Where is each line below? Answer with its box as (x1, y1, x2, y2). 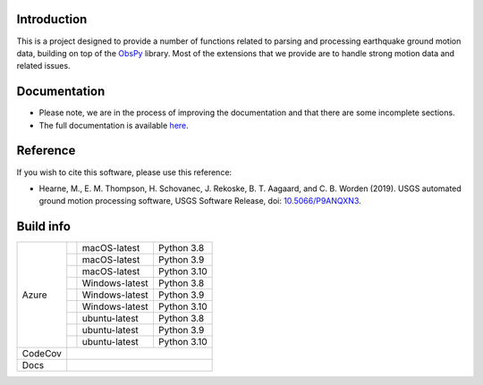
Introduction (16, 12, 88, 27)
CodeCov (21, 347, 63, 360)
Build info (16, 219, 72, 234)
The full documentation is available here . (38, 120, 190, 130)
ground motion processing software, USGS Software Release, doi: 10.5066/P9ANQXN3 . (38, 196, 361, 206)
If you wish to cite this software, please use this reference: (16, 166, 233, 178)
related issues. (16, 61, 71, 71)
